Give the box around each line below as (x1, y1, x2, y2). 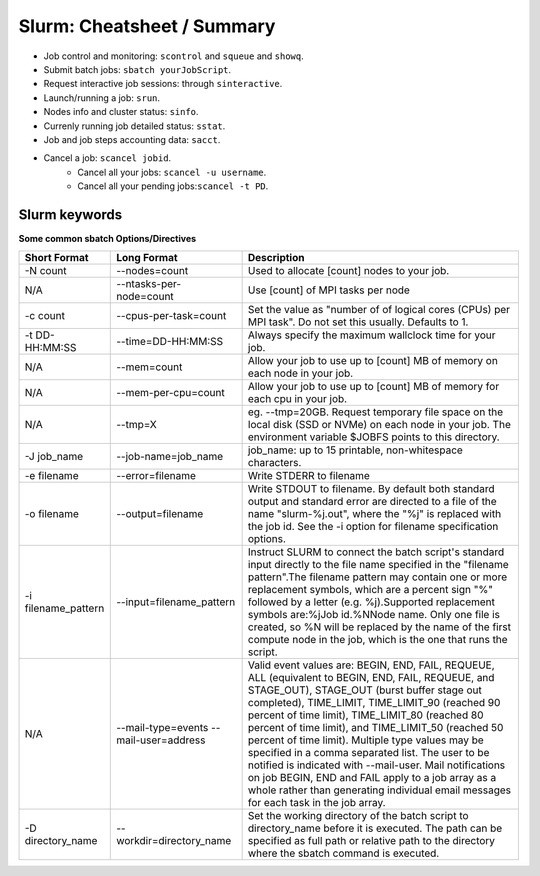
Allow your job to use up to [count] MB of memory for (247, 380, 500, 394)
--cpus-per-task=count (116, 309, 227, 323)
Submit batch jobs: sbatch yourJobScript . (43, 63, 232, 75)
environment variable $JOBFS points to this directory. (247, 430, 500, 444)
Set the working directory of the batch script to (247, 809, 469, 823)
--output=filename (116, 507, 204, 521)
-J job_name (24, 450, 84, 464)
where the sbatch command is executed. (247, 846, 440, 860)
